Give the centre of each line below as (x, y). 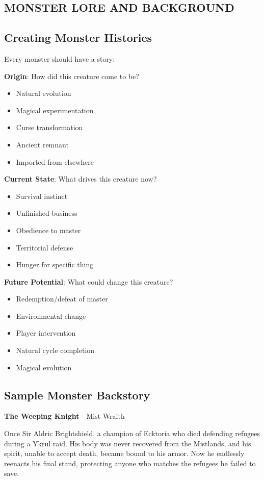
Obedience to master (48, 230)
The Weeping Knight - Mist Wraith (64, 416)
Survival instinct (42, 196)
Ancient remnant (42, 144)
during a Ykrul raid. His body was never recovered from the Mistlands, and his (128, 443)
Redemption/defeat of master (62, 299)
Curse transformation (49, 127)
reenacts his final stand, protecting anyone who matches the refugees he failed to (130, 463)
